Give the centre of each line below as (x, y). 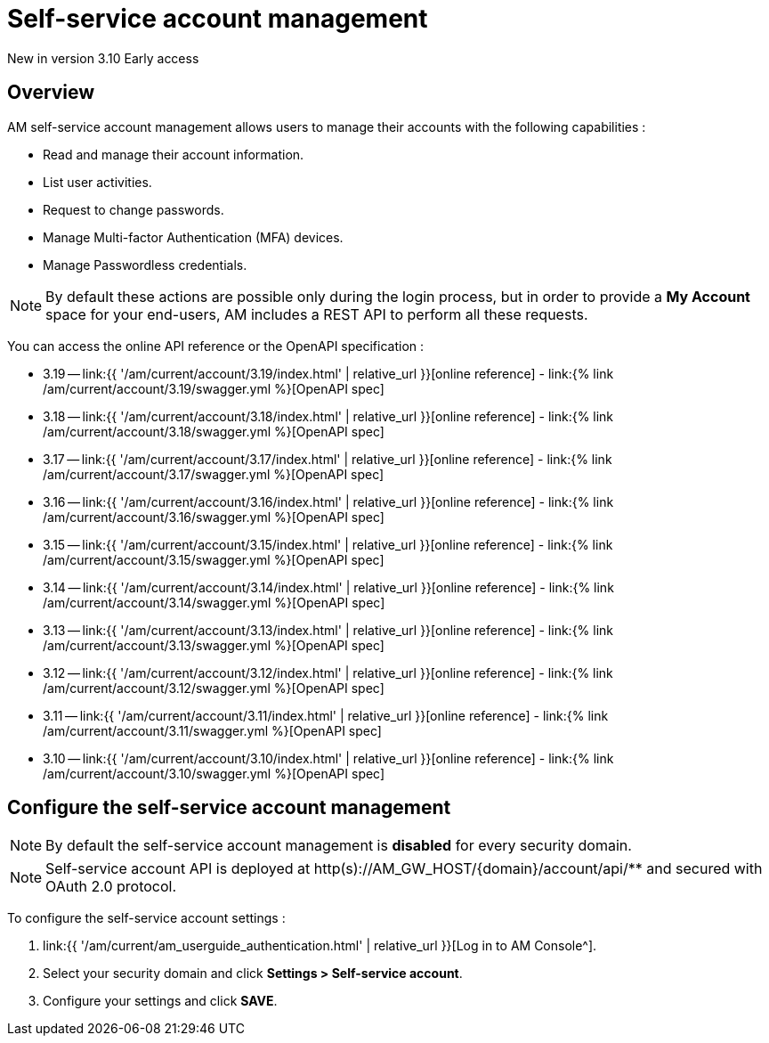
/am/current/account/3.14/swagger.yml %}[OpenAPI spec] (214, 602)
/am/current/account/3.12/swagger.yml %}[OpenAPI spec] (214, 688)
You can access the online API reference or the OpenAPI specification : (216, 346)
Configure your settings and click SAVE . (160, 1001)
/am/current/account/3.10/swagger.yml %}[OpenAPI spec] (214, 773)
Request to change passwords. (134, 209)
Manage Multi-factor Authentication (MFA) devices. (193, 237)
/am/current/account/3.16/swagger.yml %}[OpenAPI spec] (214, 517)
